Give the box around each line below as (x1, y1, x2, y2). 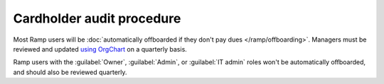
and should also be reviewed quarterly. (13, 68, 127, 76)
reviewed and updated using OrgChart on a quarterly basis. (13, 44, 188, 53)
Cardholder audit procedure (13, 11, 181, 26)
